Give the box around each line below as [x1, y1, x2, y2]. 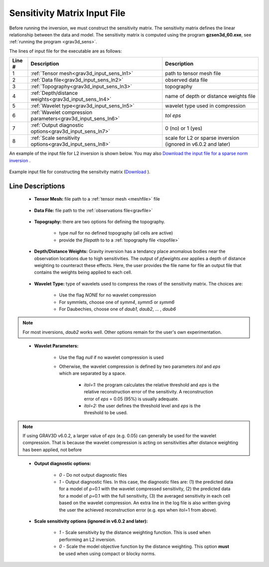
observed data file [165, 76, 208, 83]
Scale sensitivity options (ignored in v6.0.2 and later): [34, 518, 148, 524]
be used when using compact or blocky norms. [59, 551, 156, 557]
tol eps [165, 112, 181, 119]
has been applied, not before [22, 447, 82, 453]
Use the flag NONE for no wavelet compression [59, 292, 156, 298]
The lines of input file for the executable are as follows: [9, 48, 122, 54]
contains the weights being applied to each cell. [34, 270, 133, 276]
